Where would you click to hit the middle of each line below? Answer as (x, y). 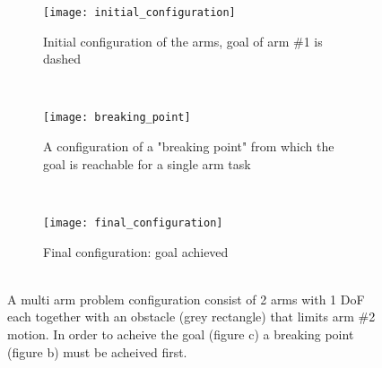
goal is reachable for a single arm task (147, 163)
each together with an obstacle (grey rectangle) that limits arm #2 (191, 317)
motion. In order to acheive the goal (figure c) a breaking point (181, 334)
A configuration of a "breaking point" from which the (189, 146)
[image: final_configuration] (133, 223)
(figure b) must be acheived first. (97, 351)
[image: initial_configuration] (139, 13)
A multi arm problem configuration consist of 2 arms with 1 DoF (186, 299)
